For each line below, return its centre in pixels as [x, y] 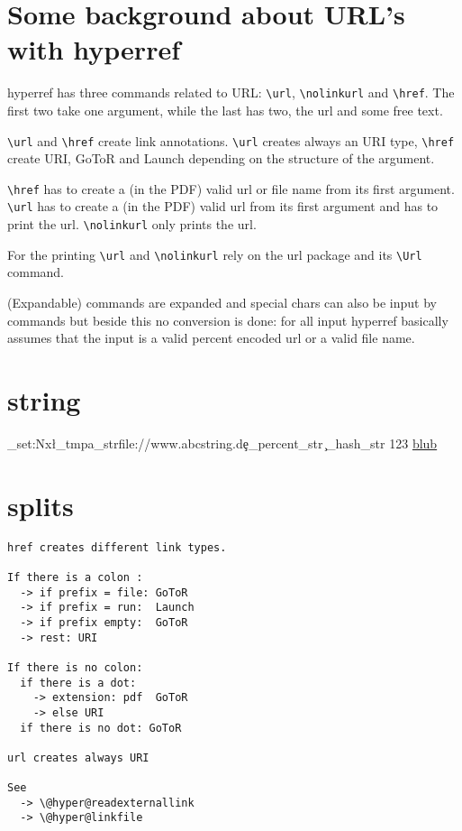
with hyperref [94, 49]
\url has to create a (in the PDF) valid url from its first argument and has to [223, 206]
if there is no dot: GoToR [101, 728]
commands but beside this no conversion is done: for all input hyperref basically [228, 320]
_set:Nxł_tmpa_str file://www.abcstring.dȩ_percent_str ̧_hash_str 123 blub [222, 443]
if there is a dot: [78, 683]
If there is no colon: [75, 667]
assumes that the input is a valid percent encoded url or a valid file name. [211, 338]
